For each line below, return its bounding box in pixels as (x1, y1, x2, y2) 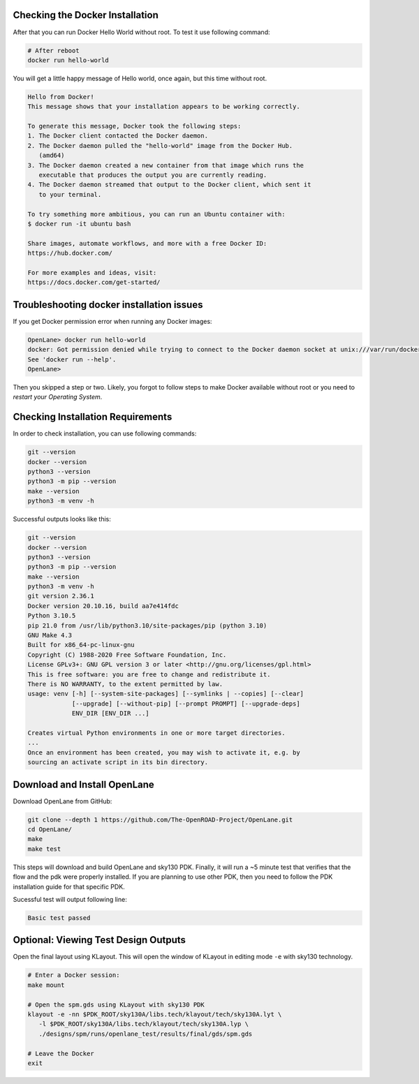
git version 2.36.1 (27, 592, 94, 600)
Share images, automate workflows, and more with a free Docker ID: (27, 239, 267, 247)
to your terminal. (38, 191, 102, 198)
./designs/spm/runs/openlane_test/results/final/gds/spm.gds (38, 1030, 253, 1038)
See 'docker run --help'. (27, 355, 117, 363)
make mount (27, 981, 65, 989)
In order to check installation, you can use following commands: (13, 429, 197, 438)
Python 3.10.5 (27, 611, 76, 620)
